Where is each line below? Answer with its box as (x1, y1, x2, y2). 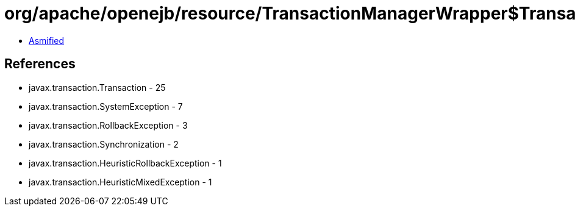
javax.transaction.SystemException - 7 (29, 101, 183, 112)
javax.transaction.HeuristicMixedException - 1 (29, 176, 212, 187)
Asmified (29, 35, 65, 46)
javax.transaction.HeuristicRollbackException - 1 (29, 157, 222, 168)
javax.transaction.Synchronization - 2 (29, 138, 179, 149)
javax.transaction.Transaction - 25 (29, 82, 166, 93)
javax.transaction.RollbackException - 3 (29, 120, 188, 131)
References (4, 56, 76, 72)
